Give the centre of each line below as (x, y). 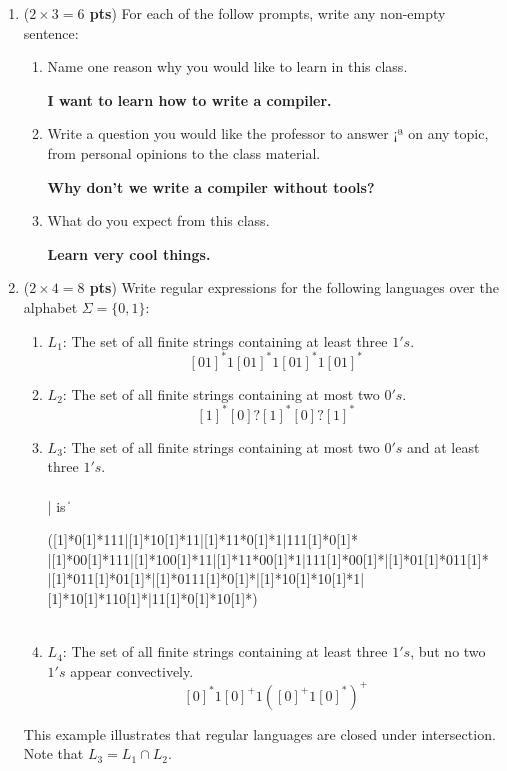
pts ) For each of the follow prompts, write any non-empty (267, 13)
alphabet (50, 306)
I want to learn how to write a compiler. (189, 99)
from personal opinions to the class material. (184, 152)
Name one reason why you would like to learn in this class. (227, 66)
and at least (443, 446)
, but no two (448, 651)
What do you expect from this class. (158, 220)
